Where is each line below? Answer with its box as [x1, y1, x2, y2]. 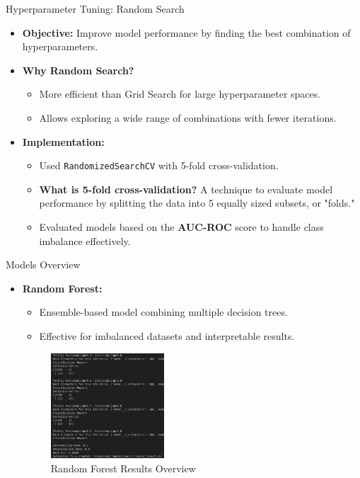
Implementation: [22, 134, 105, 149]
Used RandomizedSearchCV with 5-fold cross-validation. [39, 158, 279, 173]
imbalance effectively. [39, 233, 131, 248]
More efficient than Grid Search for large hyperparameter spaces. [39, 86, 321, 101]
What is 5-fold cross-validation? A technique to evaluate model [39, 181, 333, 196]
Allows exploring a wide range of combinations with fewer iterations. [39, 110, 337, 125]
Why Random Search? [22, 62, 134, 77]
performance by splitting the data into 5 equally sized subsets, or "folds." [39, 195, 355, 210]
